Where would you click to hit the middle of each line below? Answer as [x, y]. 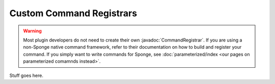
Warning [32, 31]
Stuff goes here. [26, 75]
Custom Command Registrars [73, 13]
